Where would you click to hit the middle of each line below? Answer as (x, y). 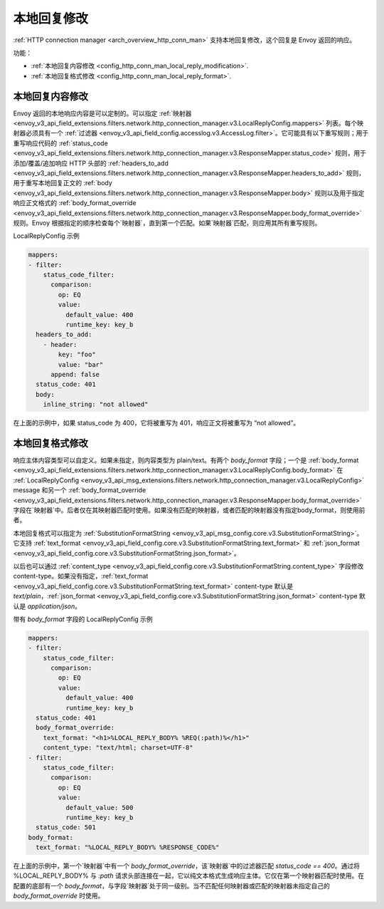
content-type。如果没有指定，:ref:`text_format (81, 576)
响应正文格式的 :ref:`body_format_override (75, 203)
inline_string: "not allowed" (96, 405)
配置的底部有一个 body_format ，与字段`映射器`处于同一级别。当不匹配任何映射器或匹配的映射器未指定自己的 (171, 885)
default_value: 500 (99, 807)
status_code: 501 (66, 827)
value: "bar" (81, 364)
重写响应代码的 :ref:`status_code (60, 143)
